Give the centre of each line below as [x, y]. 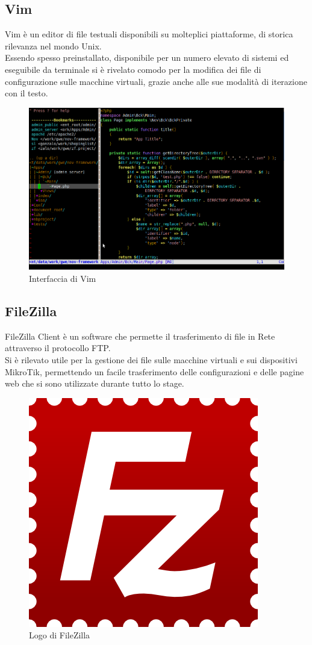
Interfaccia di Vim [63, 278]
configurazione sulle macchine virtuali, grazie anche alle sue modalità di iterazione [156, 81]
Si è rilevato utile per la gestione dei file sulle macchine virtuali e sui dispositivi [151, 359]
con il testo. [27, 93]
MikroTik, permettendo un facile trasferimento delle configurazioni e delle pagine [154, 371]
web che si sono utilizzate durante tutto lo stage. [95, 383]
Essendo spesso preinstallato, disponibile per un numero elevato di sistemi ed [147, 58]
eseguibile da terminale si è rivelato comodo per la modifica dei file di [133, 69]
